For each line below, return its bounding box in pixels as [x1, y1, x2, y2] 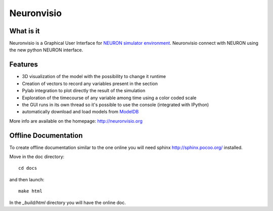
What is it [9, 27, 40, 35]
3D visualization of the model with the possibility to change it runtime [22, 74, 166, 80]
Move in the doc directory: [9, 154, 65, 160]
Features [9, 60, 38, 69]
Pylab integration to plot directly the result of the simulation [22, 88, 146, 94]
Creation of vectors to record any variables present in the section [22, 81, 158, 87]
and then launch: [9, 176, 44, 182]
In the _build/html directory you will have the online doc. [9, 199, 126, 205]
